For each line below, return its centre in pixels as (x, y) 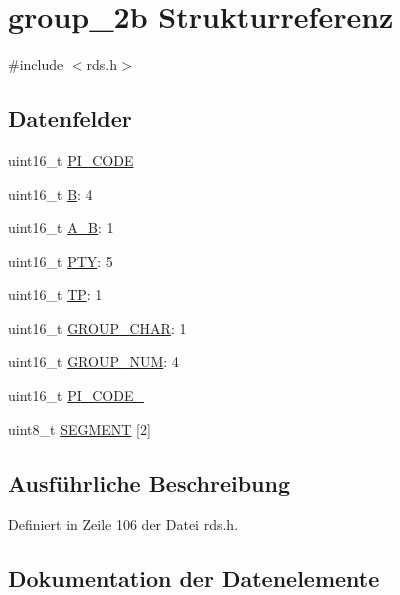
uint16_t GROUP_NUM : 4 (93, 361)
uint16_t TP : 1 (55, 294)
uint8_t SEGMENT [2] (79, 428)
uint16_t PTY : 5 (60, 260)
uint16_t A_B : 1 (61, 227)
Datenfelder (70, 118)
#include (36, 64)
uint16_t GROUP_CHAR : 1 (97, 327)
